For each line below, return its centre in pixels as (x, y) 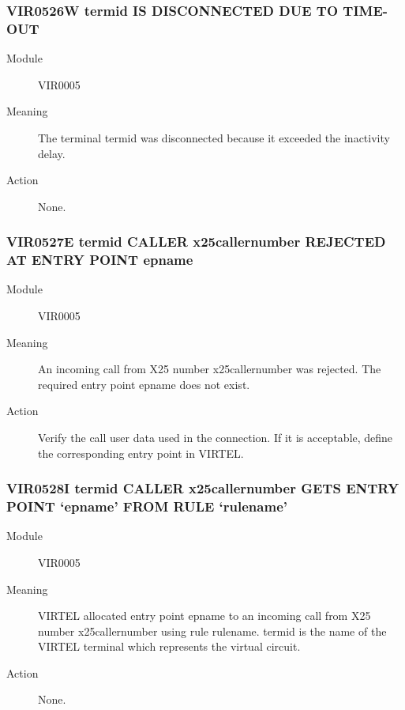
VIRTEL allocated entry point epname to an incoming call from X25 (204, 616)
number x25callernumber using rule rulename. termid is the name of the (212, 631)
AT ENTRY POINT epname (100, 260)
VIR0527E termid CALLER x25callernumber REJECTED (196, 242)
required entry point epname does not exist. (144, 384)
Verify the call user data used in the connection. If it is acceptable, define (216, 437)
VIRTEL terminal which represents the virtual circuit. (169, 646)
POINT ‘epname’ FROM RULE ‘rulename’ (147, 506)
